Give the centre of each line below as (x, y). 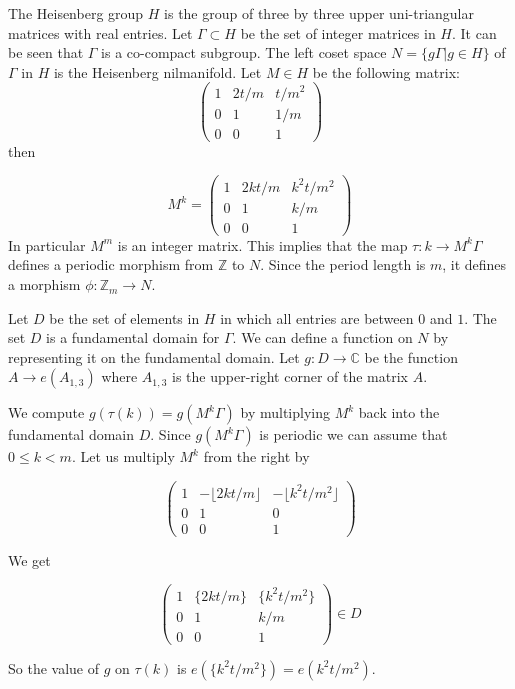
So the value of (53, 667)
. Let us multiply (123, 456)
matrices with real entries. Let (100, 32)
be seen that (46, 52)
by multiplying (285, 412)
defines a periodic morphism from (111, 264)
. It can (474, 32)
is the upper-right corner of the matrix (290, 376)
